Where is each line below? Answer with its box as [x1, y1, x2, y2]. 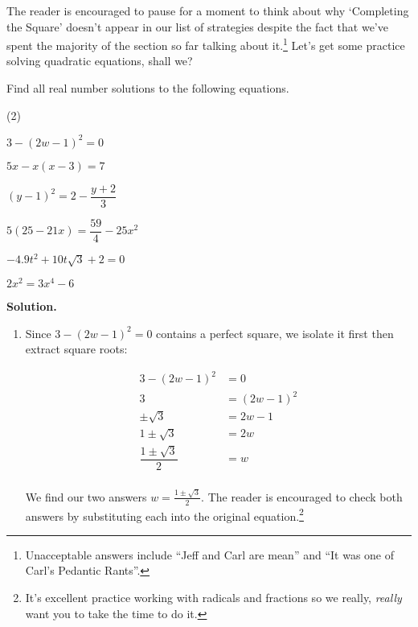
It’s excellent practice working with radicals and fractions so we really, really [25, 589, 402, 606]
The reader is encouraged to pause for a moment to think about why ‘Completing [6, 2, 409, 19]
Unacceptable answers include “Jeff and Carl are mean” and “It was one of [25, 546, 395, 563]
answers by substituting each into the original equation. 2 [25, 505, 304, 524]
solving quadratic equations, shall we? [6, 52, 193, 69]
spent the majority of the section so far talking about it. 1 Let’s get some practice [6, 35, 405, 53]
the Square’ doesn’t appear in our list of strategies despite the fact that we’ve [6, 18, 388, 35]
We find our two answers [25, 488, 147, 505]
